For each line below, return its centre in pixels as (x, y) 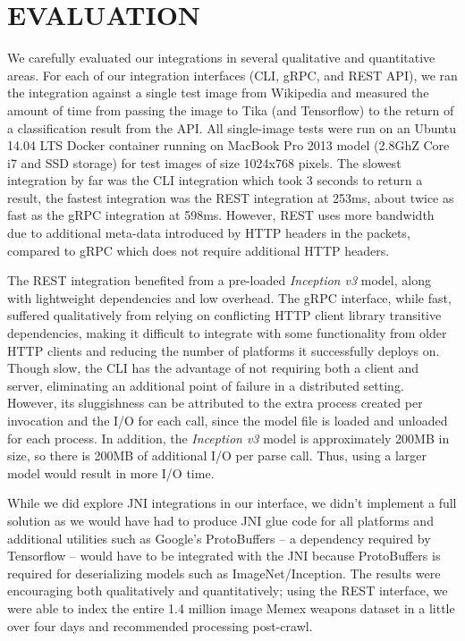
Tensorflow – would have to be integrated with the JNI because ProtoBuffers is (224, 556)
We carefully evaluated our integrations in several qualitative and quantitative (221, 58)
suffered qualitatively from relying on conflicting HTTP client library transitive (224, 315)
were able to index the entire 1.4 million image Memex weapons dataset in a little (231, 607)
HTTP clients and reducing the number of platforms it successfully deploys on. (224, 350)
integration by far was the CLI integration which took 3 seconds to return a (215, 180)
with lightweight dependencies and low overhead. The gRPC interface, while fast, (229, 297)
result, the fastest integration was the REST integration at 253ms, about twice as (231, 197)
